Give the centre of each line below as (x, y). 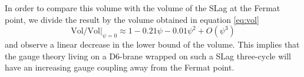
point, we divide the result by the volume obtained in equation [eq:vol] (132, 19)
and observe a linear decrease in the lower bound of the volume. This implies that (152, 44)
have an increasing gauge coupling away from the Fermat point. (120, 67)
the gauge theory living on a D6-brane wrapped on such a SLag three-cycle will (148, 56)
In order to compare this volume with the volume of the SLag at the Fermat (143, 8)
